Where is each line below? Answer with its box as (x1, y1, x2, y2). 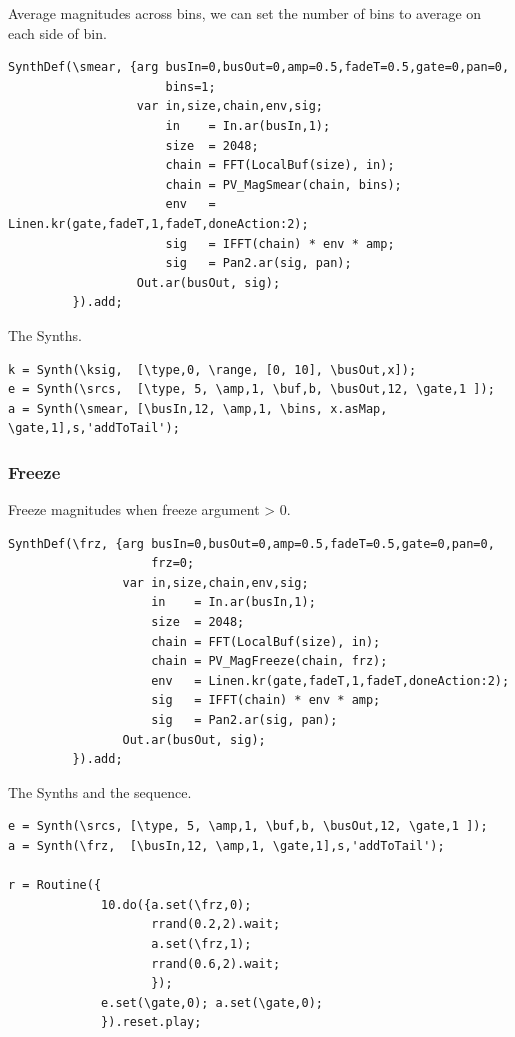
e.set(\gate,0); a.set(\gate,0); (101, 995, 323, 1010)
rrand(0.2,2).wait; (151, 917, 281, 932)
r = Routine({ (8, 878, 102, 893)
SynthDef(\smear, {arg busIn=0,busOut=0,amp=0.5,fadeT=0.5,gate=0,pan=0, (8, 60, 510, 75)
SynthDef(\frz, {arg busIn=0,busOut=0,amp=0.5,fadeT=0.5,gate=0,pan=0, (8, 536, 495, 551)
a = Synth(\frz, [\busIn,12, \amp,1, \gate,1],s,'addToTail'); (8, 839, 445, 853)
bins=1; (165, 79, 216, 94)
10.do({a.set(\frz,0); (101, 897, 252, 912)
